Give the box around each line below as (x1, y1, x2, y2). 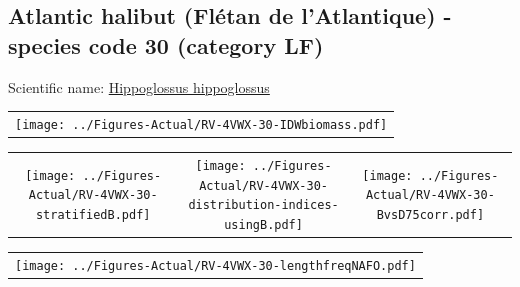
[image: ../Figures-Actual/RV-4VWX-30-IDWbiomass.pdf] (15, 117, 388, 132)
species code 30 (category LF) (8, 29, 324, 60)
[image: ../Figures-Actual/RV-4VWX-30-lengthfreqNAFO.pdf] (15, 258, 416, 273)
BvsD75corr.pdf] (376, 207, 485, 222)
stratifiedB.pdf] (35, 207, 151, 222)
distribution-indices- (188, 198, 339, 213)
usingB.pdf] (224, 217, 303, 232)
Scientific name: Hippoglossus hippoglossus (8, 76, 270, 97)
